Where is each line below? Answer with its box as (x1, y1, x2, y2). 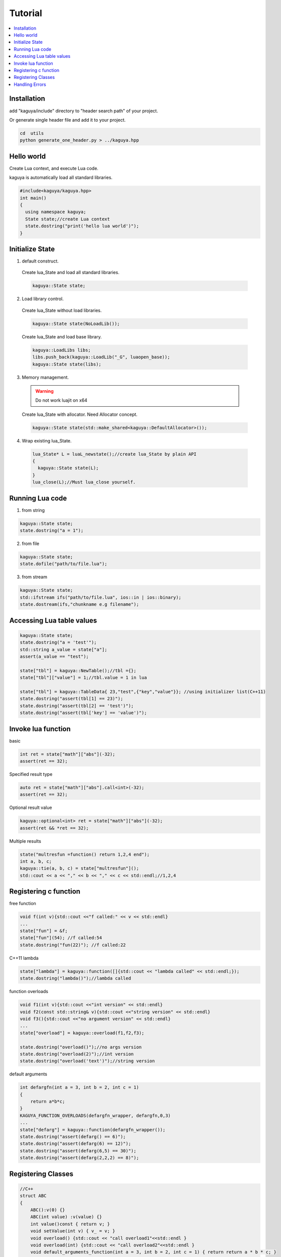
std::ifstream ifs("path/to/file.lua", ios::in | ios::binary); (20, 594, 182, 600)
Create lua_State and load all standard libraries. (22, 270, 120, 276)
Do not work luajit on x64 (35, 397, 88, 403)
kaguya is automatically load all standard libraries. (9, 174, 113, 181)
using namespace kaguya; (25, 209, 86, 215)
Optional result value (9, 804, 52, 811)
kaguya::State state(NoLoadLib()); (32, 321, 120, 326)
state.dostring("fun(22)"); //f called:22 (20, 942, 126, 948)
